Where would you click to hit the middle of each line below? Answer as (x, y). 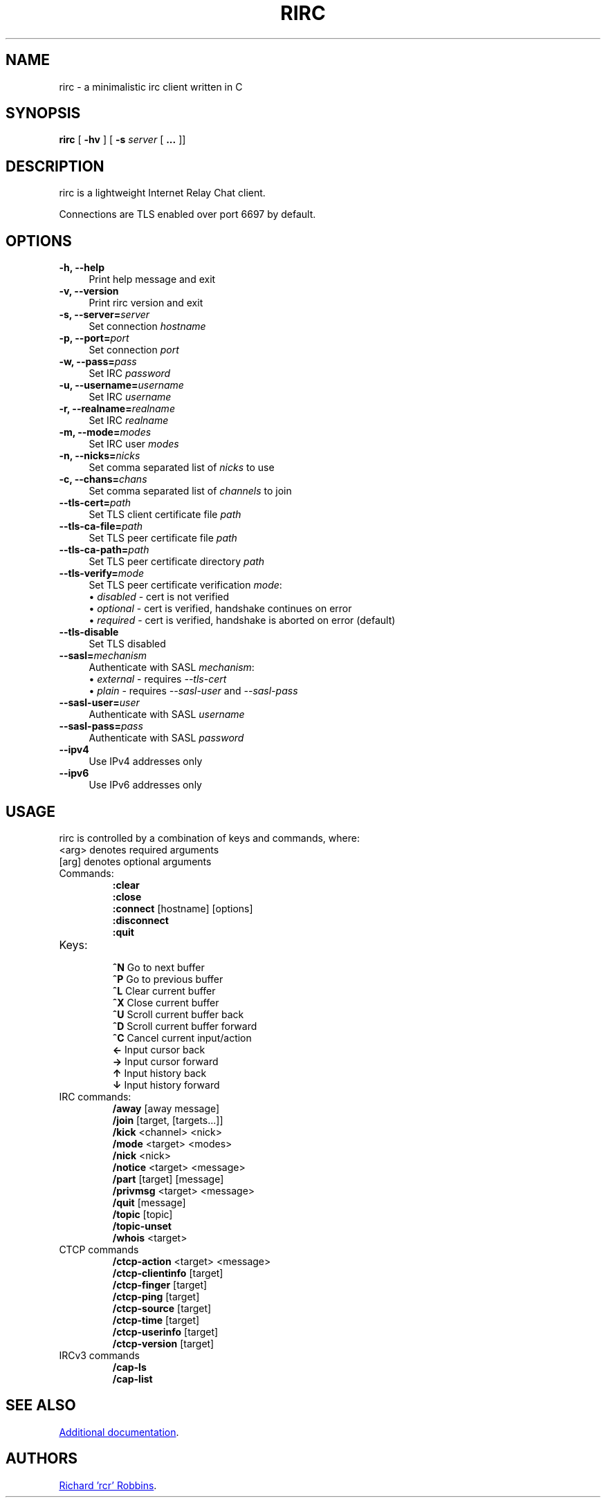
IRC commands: (95, 1096)
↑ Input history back (159, 1073)
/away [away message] (166, 1108)
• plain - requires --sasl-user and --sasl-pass (193, 691)
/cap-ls (129, 1367)
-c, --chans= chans (103, 479)
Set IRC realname (129, 421)
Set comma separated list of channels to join (190, 491)
